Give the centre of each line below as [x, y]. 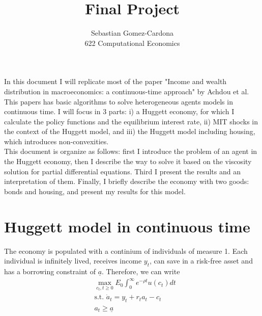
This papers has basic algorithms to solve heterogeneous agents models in [119, 101]
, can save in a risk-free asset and [201, 261]
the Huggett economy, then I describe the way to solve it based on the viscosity [128, 161]
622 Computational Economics [132, 43]
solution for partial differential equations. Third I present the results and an [122, 171]
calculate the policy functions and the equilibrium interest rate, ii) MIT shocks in [131, 121]
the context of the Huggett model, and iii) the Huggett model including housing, [130, 131]
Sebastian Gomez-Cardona [132, 33]
